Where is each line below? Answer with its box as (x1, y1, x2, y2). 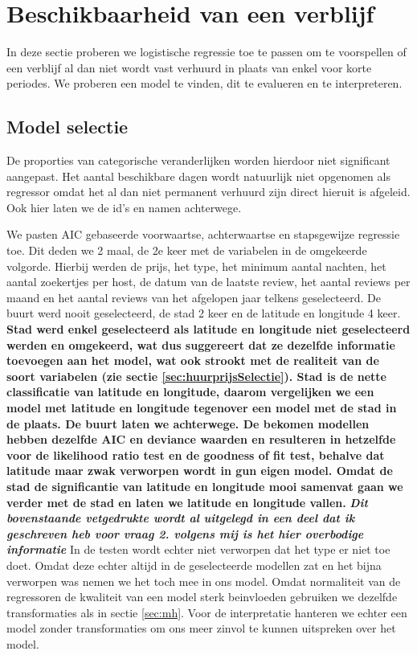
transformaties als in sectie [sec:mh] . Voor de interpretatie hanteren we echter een (6, 604, 407, 620)
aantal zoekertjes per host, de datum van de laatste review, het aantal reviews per (6, 273, 411, 290)
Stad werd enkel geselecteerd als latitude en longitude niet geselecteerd (6, 321, 411, 338)
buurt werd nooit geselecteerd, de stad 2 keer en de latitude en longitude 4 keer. (6, 305, 401, 321)
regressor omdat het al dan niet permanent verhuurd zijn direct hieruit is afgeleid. (6, 183, 411, 200)
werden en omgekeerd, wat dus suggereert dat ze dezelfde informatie (6, 336, 395, 353)
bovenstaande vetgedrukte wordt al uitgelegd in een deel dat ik (6, 510, 355, 526)
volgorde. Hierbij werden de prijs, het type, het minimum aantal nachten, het (6, 257, 386, 274)
